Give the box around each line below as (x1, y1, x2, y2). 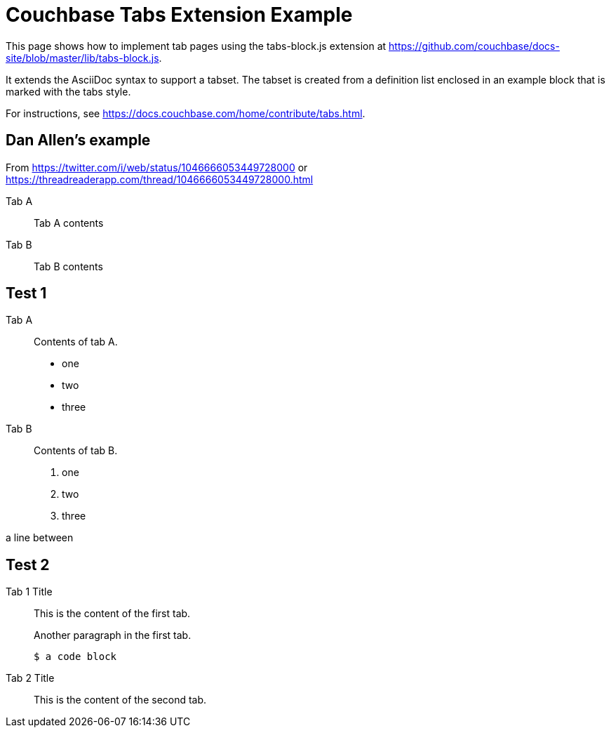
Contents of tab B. (34, 444, 118, 457)
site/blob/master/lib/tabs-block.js (6, 51, 159, 64)
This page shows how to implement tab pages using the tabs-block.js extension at (6, 39, 387, 52)
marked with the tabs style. (6, 85, 131, 98)
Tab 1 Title (6, 586, 53, 598)
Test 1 (6, 284, 47, 303)
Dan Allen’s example (6, 131, 151, 150)
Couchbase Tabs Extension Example (6, 3, 353, 27)
